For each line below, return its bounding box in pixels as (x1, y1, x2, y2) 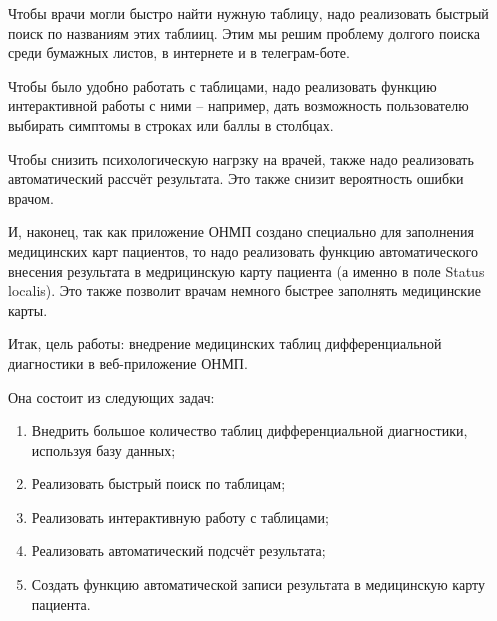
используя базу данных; (31, 439, 176, 460)
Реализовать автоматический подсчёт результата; (31, 540, 326, 561)
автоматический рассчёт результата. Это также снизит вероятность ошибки (8, 168, 464, 189)
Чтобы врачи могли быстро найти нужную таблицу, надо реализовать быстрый (8, 3, 489, 23)
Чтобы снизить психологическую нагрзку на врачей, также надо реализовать (8, 148, 474, 169)
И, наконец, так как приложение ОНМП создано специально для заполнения (8, 221, 475, 242)
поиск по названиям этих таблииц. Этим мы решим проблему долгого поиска (8, 22, 480, 43)
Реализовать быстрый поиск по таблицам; (31, 473, 286, 494)
